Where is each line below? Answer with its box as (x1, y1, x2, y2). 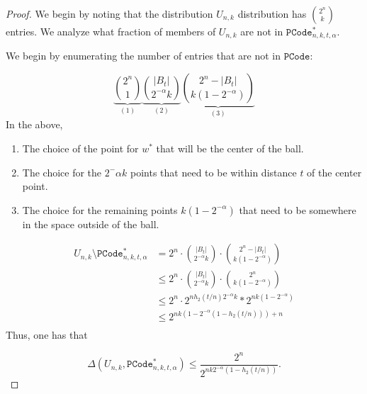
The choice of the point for (22, 141, 139, 156)
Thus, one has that (6, 327, 88, 342)
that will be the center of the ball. (156, 141, 304, 156)
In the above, (6, 117, 63, 132)
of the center (307, 164, 362, 179)
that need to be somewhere (239, 202, 356, 217)
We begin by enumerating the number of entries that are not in (6, 48, 281, 63)
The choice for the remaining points (22, 202, 178, 217)
